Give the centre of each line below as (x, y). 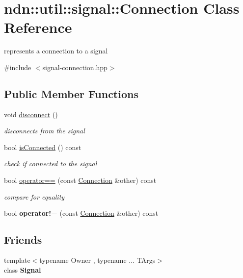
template (17, 260)
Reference (38, 27)
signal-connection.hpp (75, 67)
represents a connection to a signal (56, 51)
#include (18, 67)
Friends (23, 240)
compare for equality (34, 196)
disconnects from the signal (44, 131)
